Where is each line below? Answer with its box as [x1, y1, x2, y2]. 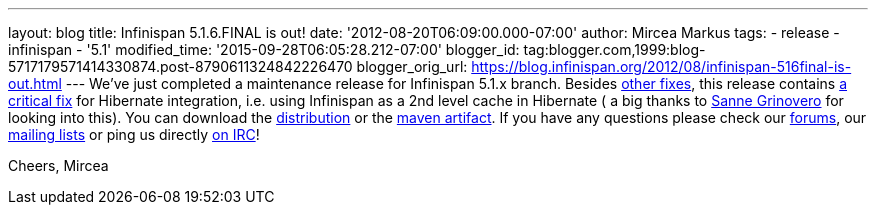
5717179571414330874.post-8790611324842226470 [8, 58, 353, 75]
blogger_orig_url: [356, 58, 468, 75]
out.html [8, 75, 62, 92]
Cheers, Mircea [8, 157, 109, 174]
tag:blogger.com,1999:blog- [523, 41, 706, 58]
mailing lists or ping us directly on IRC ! [8, 126, 260, 143]
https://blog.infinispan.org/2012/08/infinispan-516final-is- [471, 58, 852, 75]
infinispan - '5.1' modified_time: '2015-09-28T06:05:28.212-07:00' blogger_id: [8, 41, 520, 58]
